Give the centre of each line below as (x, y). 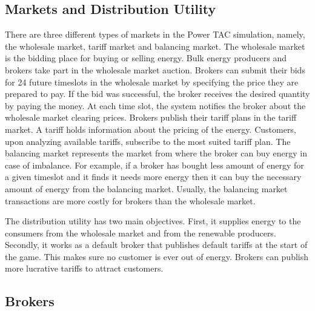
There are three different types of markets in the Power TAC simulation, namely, (155, 34)
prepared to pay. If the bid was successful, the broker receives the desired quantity (157, 94)
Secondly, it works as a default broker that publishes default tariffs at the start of (156, 245)
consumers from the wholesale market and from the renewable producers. (141, 232)
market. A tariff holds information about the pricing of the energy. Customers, (151, 129)
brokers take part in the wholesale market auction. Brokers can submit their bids (155, 69)
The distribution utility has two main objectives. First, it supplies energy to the (153, 221)
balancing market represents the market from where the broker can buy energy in (156, 153)
